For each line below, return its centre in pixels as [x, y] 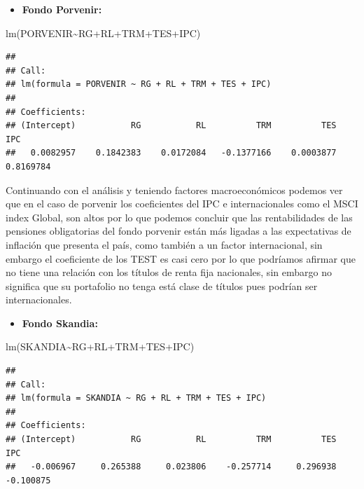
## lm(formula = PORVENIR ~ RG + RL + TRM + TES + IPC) [139, 84]
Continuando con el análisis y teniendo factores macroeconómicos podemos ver [174, 190]
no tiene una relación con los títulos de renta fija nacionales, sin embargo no [169, 272]
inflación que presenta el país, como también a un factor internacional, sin [164, 244]
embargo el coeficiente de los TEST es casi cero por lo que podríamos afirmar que [181, 258]
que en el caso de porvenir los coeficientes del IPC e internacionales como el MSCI [182, 204]
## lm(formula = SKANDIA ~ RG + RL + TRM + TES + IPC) [136, 398]
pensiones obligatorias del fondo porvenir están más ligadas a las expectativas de [178, 231]
